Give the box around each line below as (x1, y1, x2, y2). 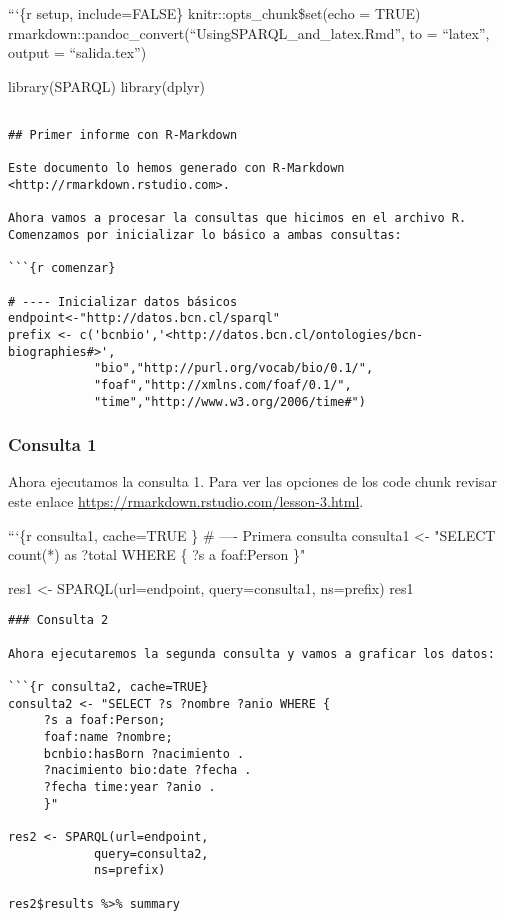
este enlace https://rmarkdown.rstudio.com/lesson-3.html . (8, 491, 364, 511)
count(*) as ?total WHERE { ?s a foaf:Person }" (8, 544, 306, 565)
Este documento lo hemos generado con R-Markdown (8, 161, 345, 176)
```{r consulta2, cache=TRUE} (8, 680, 209, 694)
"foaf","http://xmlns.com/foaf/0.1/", (93, 377, 352, 392)
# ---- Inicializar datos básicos (8, 294, 238, 309)
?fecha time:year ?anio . (43, 779, 216, 794)
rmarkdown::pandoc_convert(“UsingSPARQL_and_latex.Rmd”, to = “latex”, (8, 22, 490, 43)
